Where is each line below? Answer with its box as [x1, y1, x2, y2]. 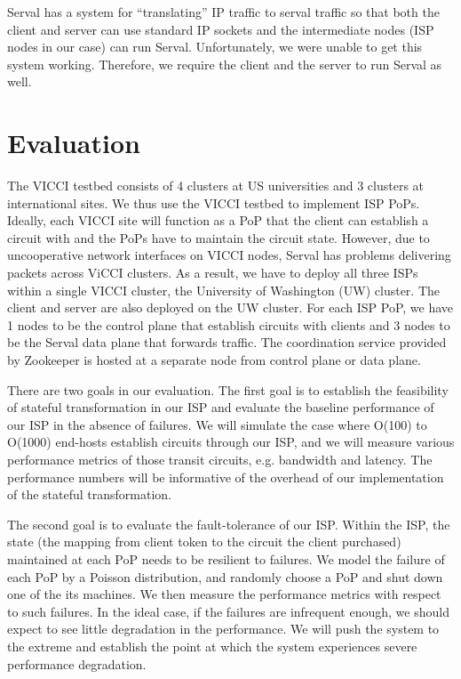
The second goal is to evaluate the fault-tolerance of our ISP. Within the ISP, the [7, 514, 450, 533]
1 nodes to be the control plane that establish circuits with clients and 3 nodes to [7, 315, 450, 334]
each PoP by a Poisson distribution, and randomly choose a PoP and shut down [7, 567, 443, 586]
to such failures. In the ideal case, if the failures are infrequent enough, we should [7, 602, 449, 620]
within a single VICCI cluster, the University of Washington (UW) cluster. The [7, 280, 441, 299]
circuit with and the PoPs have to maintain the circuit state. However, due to [7, 228, 430, 247]
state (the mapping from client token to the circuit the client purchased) [7, 532, 401, 551]
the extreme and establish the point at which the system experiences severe [7, 636, 417, 655]
